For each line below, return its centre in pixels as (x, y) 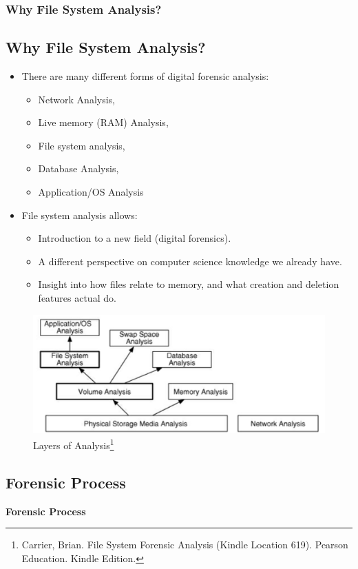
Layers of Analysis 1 (74, 444)
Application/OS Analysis (91, 192)
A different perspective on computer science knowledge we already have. (190, 261)
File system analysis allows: (80, 215)
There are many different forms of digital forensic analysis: (145, 76)
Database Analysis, (78, 168)
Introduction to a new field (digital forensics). (135, 238)
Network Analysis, (77, 99)
